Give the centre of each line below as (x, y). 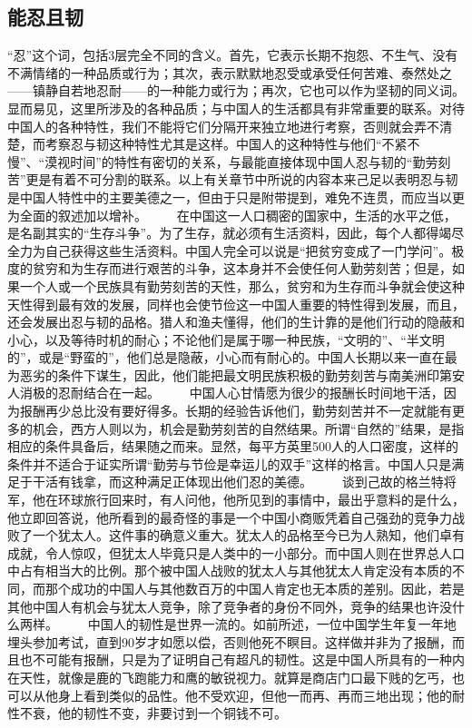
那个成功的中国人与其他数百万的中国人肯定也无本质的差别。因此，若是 (255, 589)
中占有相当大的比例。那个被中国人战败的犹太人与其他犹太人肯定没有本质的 (230, 571)
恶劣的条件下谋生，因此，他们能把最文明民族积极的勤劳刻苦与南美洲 (223, 374)
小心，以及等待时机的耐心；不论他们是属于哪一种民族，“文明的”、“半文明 (226, 339)
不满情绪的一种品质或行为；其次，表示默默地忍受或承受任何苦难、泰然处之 (230, 72)
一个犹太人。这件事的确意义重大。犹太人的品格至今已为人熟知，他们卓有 (248, 535)
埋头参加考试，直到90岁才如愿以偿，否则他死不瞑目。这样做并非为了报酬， (230, 641)
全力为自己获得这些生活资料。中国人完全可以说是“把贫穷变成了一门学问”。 (230, 250)
